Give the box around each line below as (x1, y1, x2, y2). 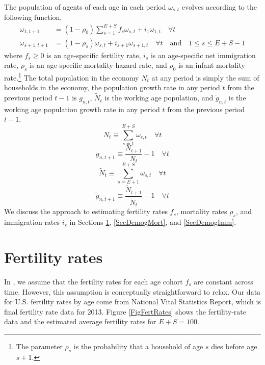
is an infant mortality (178, 60, 245, 70)
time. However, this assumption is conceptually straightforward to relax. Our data (4, 286, 261, 297)
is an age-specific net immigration (150, 49, 256, 60)
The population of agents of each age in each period (4, 2, 166, 12)
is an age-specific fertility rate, (46, 49, 141, 60)
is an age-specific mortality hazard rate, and (30, 60, 167, 70)
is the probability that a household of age (73, 341, 203, 351)
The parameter (16, 341, 63, 351)
